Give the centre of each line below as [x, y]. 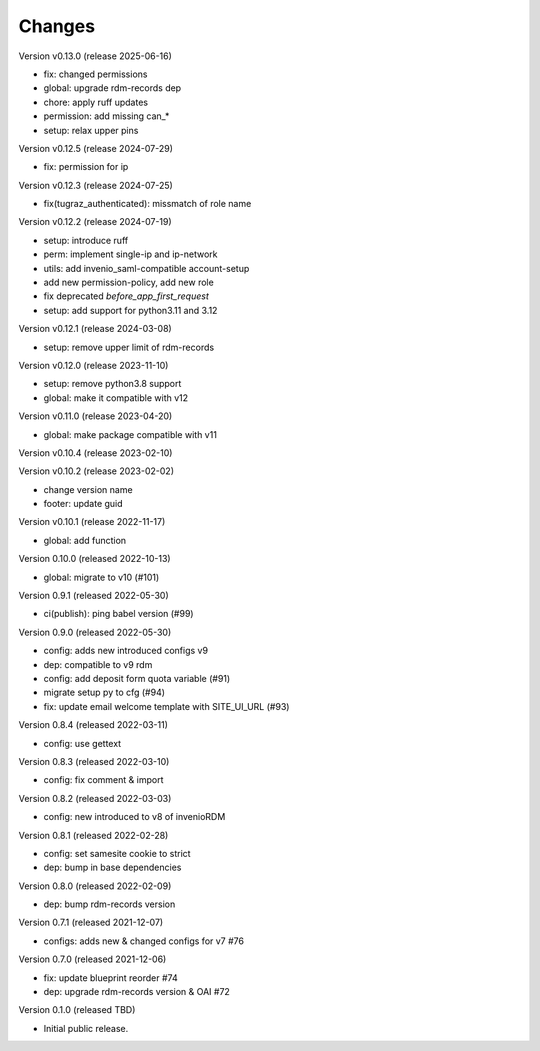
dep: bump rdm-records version [109, 904]
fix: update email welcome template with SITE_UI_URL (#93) [166, 706]
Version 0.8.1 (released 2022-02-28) [93, 835]
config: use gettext [82, 743]
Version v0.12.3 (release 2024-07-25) [96, 185]
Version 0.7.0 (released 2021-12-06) [92, 959]
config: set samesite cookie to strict [117, 853]
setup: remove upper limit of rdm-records [129, 347]
